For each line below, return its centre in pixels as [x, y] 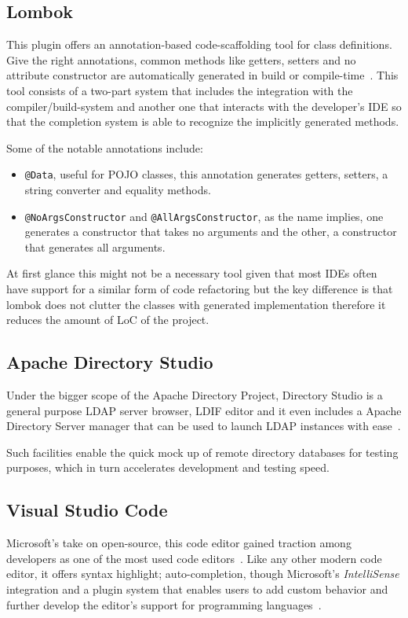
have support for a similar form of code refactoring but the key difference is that [200, 289]
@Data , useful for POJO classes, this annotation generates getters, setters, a [206, 174]
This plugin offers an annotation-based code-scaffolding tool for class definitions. [199, 44]
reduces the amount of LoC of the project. [108, 320]
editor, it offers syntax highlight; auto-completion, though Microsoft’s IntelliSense [203, 574]
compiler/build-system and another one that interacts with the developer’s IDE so [204, 106]
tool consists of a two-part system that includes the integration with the [180, 90]
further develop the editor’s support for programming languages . [164, 604]
